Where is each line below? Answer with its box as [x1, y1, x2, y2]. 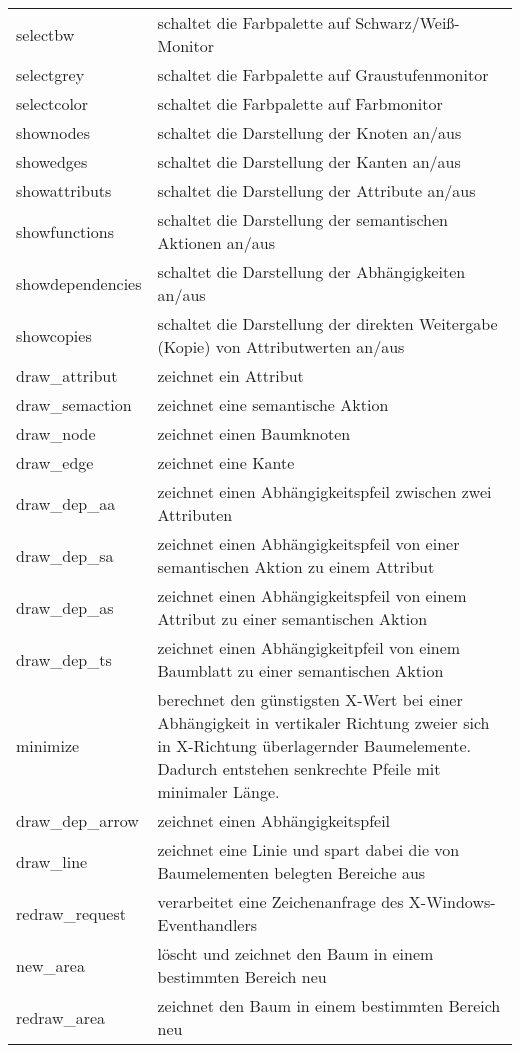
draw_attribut [16, 364, 118, 387]
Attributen [157, 503, 233, 526]
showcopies [16, 323, 92, 347]
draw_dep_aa [16, 491, 116, 515]
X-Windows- [408, 890, 496, 913]
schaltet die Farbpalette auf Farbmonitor [157, 92, 443, 115]
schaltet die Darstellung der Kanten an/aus [157, 150, 461, 173]
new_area [16, 953, 85, 977]
